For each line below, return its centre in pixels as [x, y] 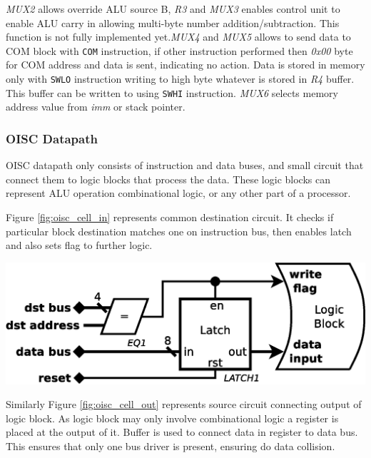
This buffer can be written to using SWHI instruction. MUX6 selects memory [172, 92]
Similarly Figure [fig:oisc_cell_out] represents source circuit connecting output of [184, 404]
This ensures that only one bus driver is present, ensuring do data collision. [171, 446]
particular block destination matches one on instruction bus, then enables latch [179, 231]
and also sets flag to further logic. [79, 245]
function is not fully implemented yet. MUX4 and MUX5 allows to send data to [178, 37]
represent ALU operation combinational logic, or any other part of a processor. [178, 193]
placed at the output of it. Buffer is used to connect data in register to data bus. [182, 432]
